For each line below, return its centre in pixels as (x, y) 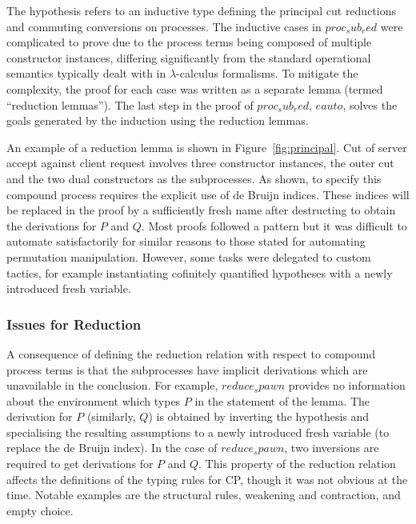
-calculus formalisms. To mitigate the (267, 73)
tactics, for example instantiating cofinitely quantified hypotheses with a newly (200, 272)
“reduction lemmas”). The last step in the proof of (130, 104)
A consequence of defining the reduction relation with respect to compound (191, 353)
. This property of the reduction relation (297, 464)
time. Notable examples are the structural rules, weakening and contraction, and (204, 495)
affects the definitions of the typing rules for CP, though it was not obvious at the (207, 479)
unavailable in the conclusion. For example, (112, 385)
